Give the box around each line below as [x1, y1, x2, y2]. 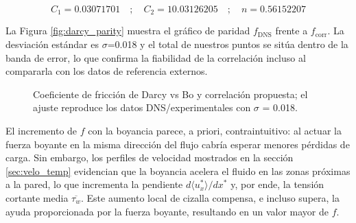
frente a [275, 23, 308, 38]
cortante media [5, 190, 69, 204]
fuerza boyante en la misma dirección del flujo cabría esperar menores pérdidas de [5, 137, 350, 151]
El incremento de [5, 124, 78, 138]
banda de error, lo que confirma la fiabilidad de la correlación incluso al [5, 50, 306, 64]
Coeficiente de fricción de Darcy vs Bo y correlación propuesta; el [33, 86, 308, 101]
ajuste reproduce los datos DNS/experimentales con [33, 100, 251, 115]
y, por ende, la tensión [230, 177, 324, 191]
